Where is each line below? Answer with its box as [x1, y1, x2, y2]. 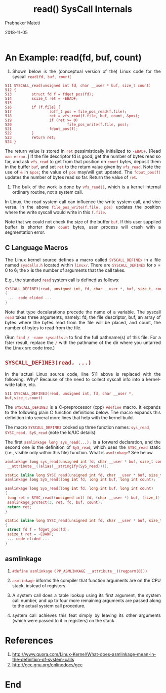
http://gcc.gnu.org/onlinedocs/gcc [12, 661, 83, 668]
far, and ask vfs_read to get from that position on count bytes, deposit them [5, 158, 161, 164]
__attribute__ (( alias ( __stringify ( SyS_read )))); [7, 464, 109, 469]
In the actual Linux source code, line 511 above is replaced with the [5, 371, 161, 377]
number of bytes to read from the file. [5, 325, 82, 331]
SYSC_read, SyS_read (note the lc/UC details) [5, 429, 96, 435]
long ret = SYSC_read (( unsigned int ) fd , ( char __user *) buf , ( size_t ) [7, 495, 160, 500]
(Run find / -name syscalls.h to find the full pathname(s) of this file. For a [5, 335, 161, 340]
